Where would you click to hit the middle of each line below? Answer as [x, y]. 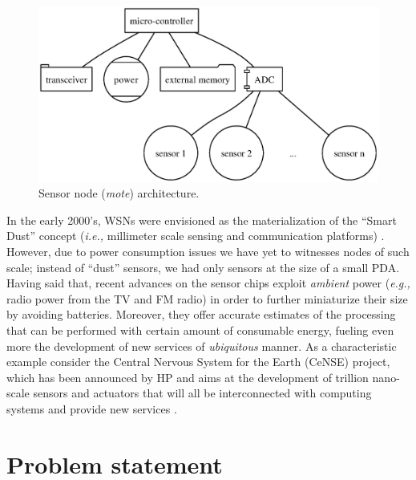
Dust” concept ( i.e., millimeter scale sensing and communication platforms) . [196, 236]
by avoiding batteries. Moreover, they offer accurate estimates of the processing [201, 314]
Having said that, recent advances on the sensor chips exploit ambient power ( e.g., [208, 283]
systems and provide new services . [92, 408]
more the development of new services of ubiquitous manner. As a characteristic [202, 346]
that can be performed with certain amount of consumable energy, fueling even [200, 329]
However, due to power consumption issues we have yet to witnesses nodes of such [208, 251]
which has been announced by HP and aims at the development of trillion [188, 377]
